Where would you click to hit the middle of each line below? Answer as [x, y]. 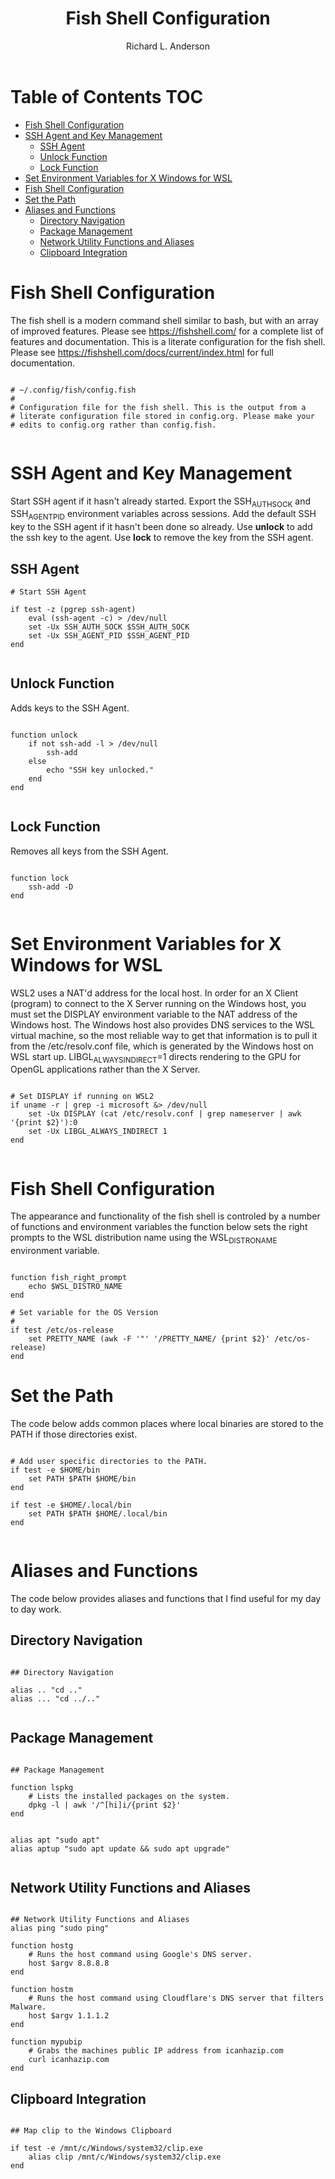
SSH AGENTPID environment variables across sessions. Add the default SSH [163, 515]
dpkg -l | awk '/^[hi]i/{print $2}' [105, 1805]
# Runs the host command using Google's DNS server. [140, 1955]
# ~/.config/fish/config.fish [73, 390]
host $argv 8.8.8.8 [69, 1963]
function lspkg [42, 1787]
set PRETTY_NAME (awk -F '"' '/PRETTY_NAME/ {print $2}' [149, 1339]
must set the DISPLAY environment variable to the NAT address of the [154, 1014]
